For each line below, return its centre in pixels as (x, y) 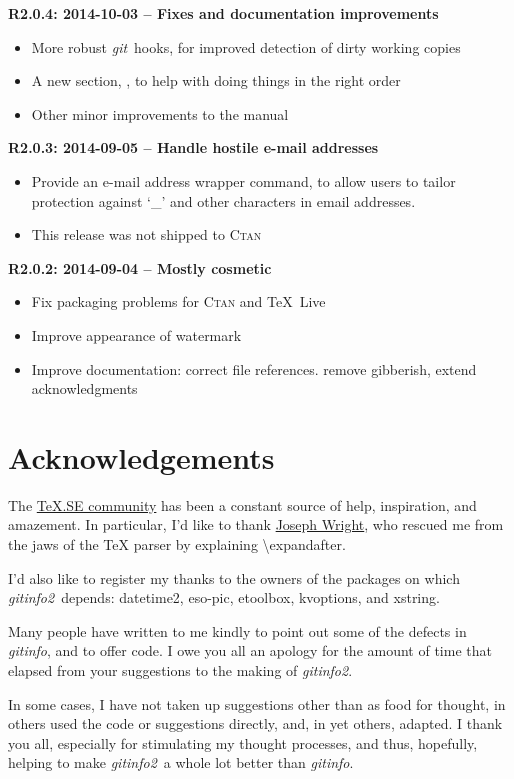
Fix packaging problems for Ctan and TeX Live (178, 301)
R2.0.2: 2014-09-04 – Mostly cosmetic (140, 267)
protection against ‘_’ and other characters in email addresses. (223, 200)
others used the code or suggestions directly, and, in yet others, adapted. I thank (255, 723)
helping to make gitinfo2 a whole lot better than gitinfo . (181, 762)
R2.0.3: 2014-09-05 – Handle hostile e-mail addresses (193, 147)
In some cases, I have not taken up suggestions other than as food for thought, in (257, 703)
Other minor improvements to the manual (160, 113)
